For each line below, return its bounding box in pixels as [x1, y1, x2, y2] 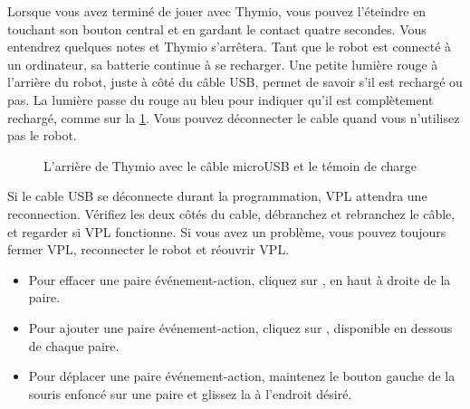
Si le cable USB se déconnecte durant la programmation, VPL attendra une [7, 186, 427, 205]
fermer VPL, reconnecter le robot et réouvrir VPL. [7, 240, 290, 259]
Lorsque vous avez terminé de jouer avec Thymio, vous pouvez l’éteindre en [7, 2, 427, 20]
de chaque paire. [28, 336, 120, 355]
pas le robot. [7, 126, 77, 145]
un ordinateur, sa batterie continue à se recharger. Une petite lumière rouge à [7, 54, 438, 73]
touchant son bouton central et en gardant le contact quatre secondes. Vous [7, 19, 427, 38]
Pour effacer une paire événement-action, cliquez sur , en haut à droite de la [28, 270, 451, 289]
